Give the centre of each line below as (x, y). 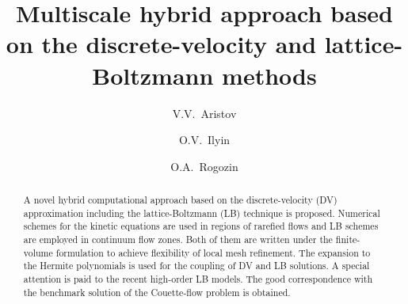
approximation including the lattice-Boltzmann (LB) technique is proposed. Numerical (202, 213)
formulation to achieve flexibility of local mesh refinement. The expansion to (213, 252)
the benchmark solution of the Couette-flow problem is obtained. (157, 292)
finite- (348, 239)
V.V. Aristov (204, 113)
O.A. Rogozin (204, 166)
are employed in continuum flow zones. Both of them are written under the (178, 239)
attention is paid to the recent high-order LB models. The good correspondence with (198, 279)
